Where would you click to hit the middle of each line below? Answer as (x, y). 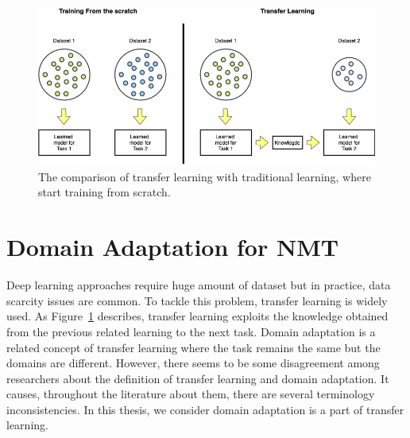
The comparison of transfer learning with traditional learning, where (205, 176)
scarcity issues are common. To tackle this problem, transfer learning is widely (197, 300)
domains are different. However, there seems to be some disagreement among (193, 363)
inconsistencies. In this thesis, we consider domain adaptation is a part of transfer (205, 409)
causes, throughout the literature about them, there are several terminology (191, 394)
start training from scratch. (104, 192)
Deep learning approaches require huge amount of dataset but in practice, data (199, 285)
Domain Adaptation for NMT (173, 247)
